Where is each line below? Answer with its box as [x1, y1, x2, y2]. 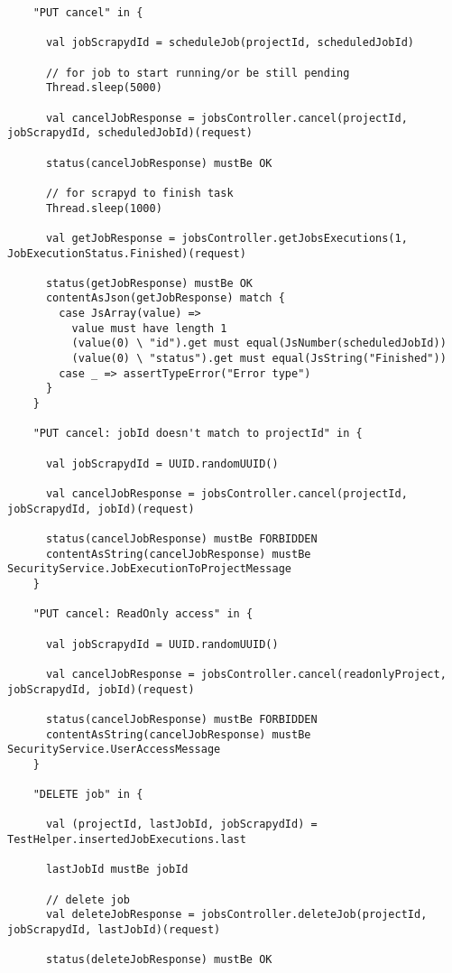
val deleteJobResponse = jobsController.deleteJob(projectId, [45, 908, 428, 922]
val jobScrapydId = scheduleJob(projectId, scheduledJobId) [45, 36, 415, 50]
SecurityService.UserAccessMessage [7, 743, 221, 756]
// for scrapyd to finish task [45, 186, 234, 199]
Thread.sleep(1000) [45, 201, 162, 215]
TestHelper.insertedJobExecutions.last [7, 833, 246, 847]
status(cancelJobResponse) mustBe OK [45, 156, 272, 170]
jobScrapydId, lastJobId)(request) [7, 923, 221, 937]
